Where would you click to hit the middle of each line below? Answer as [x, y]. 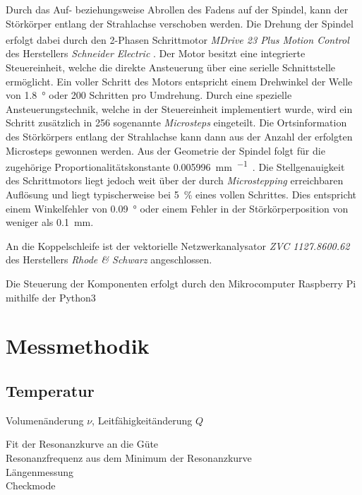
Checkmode [31, 485]
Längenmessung [40, 471]
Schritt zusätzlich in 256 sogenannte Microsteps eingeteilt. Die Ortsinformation [176, 123]
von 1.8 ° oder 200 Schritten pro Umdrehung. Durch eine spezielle [149, 95]
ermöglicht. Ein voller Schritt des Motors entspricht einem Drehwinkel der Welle [179, 81]
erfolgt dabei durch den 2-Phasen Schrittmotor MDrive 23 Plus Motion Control [177, 39]
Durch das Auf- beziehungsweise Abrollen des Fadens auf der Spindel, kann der [177, 9]
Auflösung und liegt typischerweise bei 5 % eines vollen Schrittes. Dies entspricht [181, 195]
